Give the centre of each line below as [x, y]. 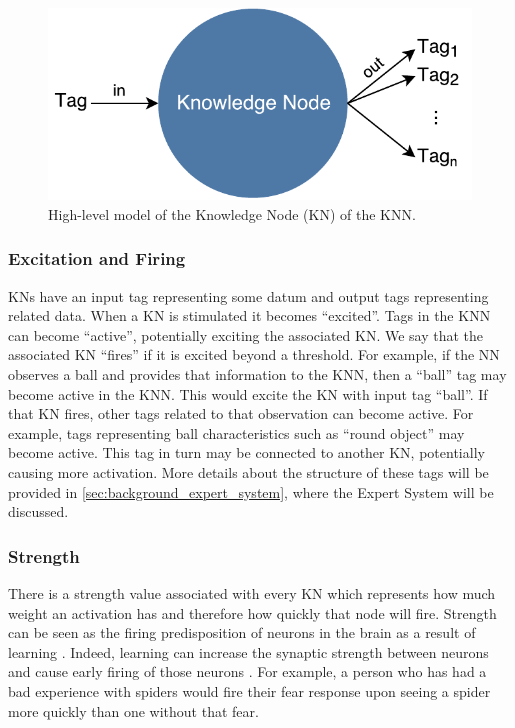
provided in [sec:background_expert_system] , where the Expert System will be [251, 491]
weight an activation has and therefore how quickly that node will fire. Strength [252, 612]
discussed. [38, 511]
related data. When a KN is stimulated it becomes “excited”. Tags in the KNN [249, 315]
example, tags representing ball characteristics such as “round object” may [236, 432]
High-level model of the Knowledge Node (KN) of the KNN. [232, 213]
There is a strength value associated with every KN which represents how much [252, 592]
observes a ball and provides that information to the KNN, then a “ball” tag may [257, 373]
